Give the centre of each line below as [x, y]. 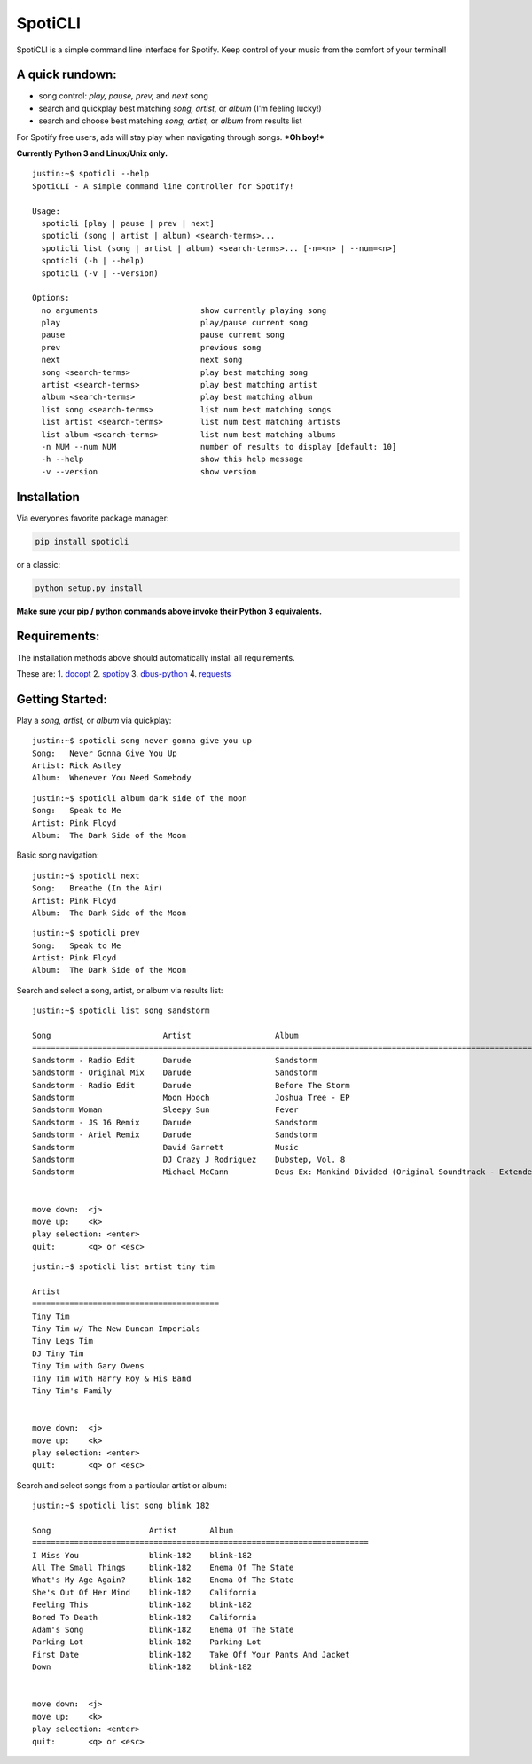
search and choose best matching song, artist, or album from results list [170, 121]
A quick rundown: [66, 75]
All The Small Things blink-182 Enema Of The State [163, 1568]
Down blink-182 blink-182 [142, 1667]
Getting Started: [62, 699]
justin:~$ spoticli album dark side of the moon [140, 798]
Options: [51, 298]
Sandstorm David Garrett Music [165, 1147]
